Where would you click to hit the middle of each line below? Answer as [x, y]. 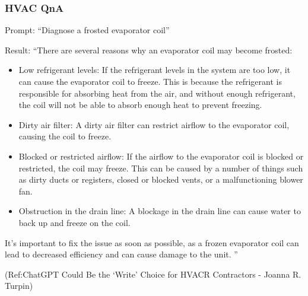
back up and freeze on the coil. [74, 222]
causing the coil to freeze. [65, 136]
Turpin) [19, 286]
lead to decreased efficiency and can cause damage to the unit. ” [121, 254]
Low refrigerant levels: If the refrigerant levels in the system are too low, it [155, 70]
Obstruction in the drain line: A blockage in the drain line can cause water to [160, 211]
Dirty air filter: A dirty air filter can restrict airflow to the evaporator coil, [154, 124]
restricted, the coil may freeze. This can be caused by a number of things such [161, 168]
